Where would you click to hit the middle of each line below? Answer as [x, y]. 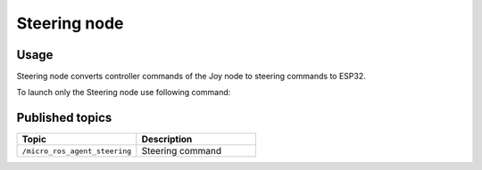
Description [167, 140]
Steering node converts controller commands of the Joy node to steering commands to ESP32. [191, 77]
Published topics [64, 118]
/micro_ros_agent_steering [77, 151]
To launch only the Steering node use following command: [124, 93]
